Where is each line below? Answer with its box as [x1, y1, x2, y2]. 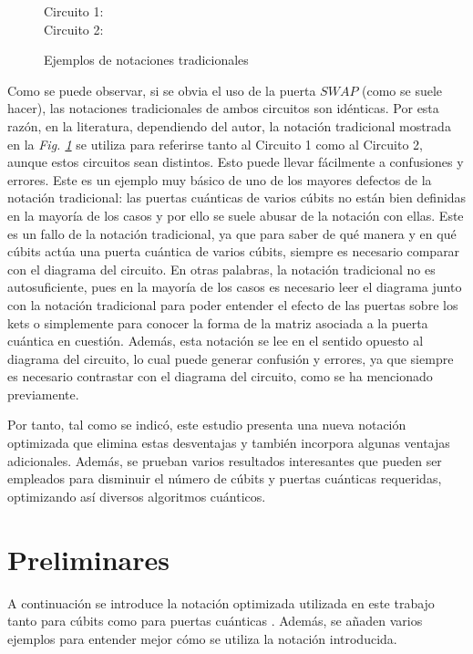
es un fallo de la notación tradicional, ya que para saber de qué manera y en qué [7, 223, 457, 243]
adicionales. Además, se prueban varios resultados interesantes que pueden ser [7, 451, 442, 470]
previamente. [7, 384, 79, 403]
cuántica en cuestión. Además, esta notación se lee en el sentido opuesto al [7, 331, 424, 350]
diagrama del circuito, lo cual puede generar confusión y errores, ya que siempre [7, 348, 454, 368]
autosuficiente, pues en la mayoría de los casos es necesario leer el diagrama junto [7, 277, 462, 296]
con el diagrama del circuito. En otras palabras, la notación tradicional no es [7, 259, 436, 278]
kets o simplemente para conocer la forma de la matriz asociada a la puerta [7, 313, 428, 332]
